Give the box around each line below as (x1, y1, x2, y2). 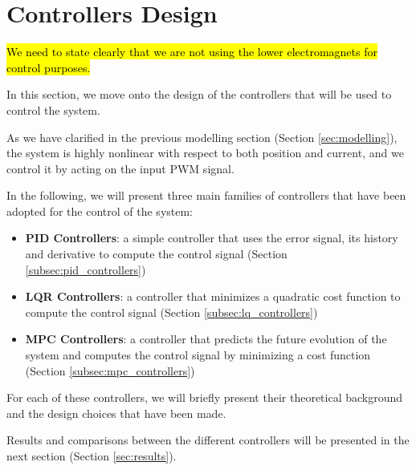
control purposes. (6, 59, 91, 75)
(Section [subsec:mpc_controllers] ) (25, 362, 195, 379)
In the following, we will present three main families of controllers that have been (6, 187, 406, 204)
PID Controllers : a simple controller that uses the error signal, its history (25, 229, 398, 246)
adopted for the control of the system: (6, 202, 194, 219)
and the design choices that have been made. (6, 404, 226, 421)
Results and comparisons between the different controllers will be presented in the (6, 432, 410, 448)
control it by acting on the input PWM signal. (6, 160, 235, 176)
